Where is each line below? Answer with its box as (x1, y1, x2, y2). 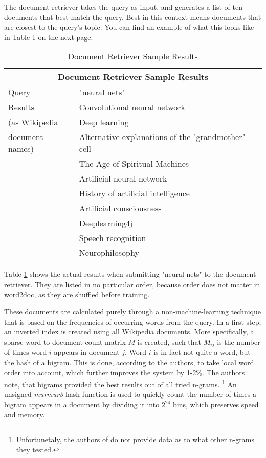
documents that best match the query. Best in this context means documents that (4, 11, 261, 22)
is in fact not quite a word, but (153, 347, 251, 357)
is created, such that (137, 336, 202, 347)
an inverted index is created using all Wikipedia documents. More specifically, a (4, 326, 254, 337)
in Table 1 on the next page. (4, 31, 93, 42)
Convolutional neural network (79, 101, 186, 113)
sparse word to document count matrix (4, 336, 126, 347)
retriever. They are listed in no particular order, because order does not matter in (4, 278, 260, 289)
